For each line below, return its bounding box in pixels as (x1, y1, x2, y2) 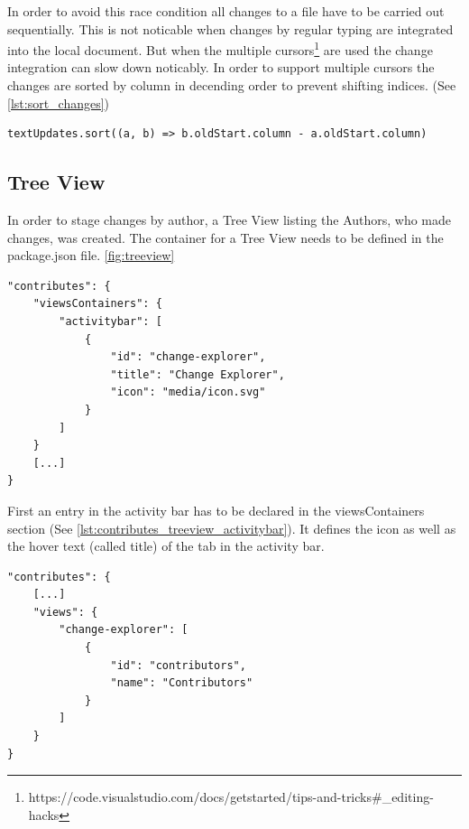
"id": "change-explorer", (110, 350, 266, 364)
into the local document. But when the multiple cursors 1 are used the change (7, 38, 433, 59)
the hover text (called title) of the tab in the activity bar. (7, 536, 325, 555)
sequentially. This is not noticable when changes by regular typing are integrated (7, 19, 454, 38)
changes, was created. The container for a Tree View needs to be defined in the (7, 228, 444, 247)
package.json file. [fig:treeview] (7, 246, 175, 265)
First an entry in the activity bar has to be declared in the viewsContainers (7, 500, 425, 519)
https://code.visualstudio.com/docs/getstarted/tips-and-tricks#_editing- (28, 787, 434, 806)
